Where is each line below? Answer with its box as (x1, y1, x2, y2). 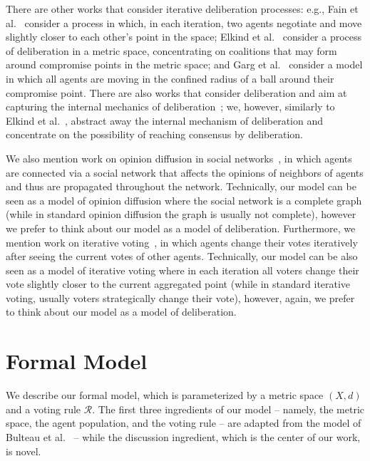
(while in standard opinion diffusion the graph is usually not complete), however (6, 207, 356, 222)
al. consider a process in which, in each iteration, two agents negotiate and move (6, 15, 362, 30)
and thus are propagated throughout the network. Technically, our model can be (6, 179, 356, 194)
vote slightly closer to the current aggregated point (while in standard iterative (6, 276, 351, 291)
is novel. (6, 443, 41, 458)
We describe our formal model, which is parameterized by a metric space (6, 388, 324, 403)
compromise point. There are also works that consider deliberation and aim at (6, 85, 347, 100)
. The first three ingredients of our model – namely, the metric (92, 401, 365, 416)
